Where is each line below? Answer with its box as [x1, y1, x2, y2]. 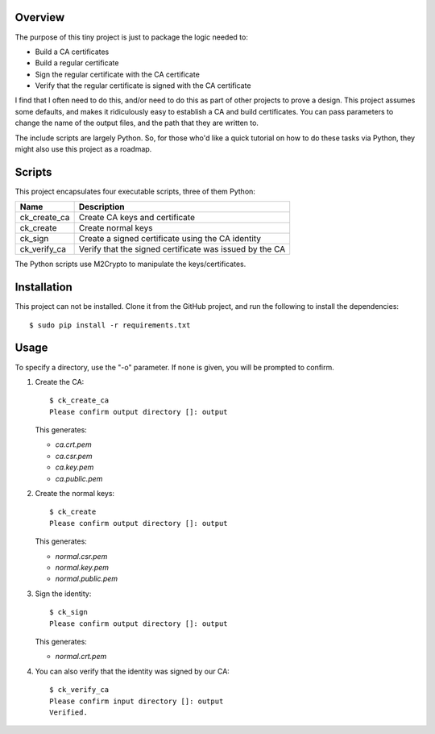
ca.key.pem [55, 462, 94, 472]
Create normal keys [78, 223, 153, 234]
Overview [14, 10, 65, 24]
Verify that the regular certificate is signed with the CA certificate [35, 81, 251, 90]
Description [78, 202, 125, 213]
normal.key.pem [55, 563, 109, 572]
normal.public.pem [55, 573, 118, 584]
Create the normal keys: [35, 489, 115, 498]
